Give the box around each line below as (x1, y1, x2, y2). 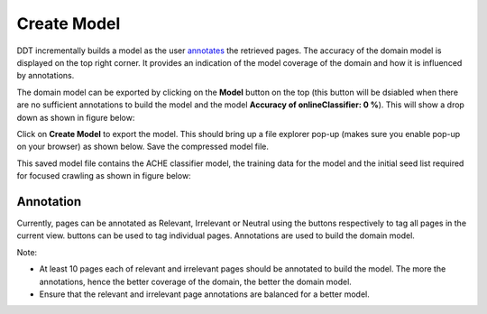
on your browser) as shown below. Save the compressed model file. (16, 141, 270, 152)
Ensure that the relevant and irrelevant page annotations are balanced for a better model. (39, 289, 370, 300)
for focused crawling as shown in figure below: (16, 171, 191, 181)
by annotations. (16, 70, 75, 81)
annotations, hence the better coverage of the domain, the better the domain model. (39, 276, 352, 287)
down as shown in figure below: (16, 112, 135, 123)
